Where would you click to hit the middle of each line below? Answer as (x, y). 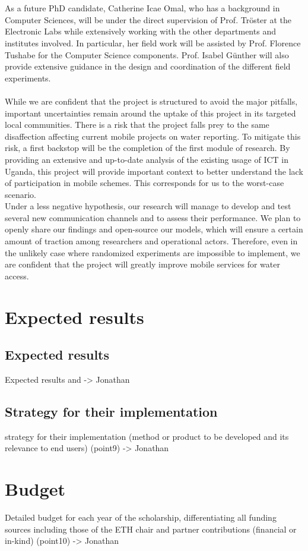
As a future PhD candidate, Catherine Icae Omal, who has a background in (142, 8)
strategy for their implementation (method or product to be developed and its (147, 436)
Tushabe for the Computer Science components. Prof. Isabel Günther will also (147, 54)
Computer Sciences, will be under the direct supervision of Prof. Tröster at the (148, 19)
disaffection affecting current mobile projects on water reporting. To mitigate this (153, 136)
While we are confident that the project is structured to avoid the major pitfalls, (151, 101)
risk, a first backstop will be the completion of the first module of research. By (147, 148)
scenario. (21, 194)
